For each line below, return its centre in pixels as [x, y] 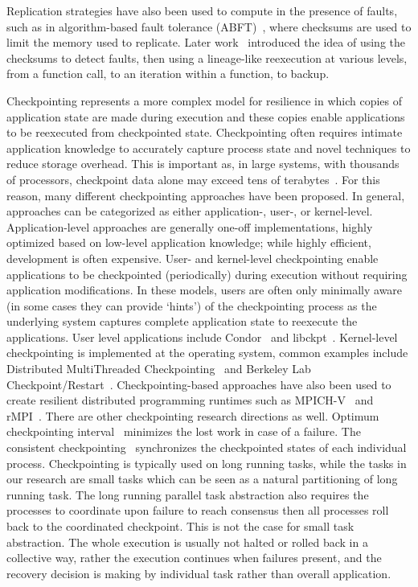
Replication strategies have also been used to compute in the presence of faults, [202, 10]
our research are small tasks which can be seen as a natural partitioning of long [202, 479]
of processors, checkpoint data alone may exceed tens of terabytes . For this [193, 179]
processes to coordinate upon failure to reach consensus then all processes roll [198, 510]
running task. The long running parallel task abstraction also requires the [188, 494]
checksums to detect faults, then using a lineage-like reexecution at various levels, [207, 57]
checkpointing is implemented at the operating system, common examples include [207, 353]
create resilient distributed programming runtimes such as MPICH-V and [190, 400]
